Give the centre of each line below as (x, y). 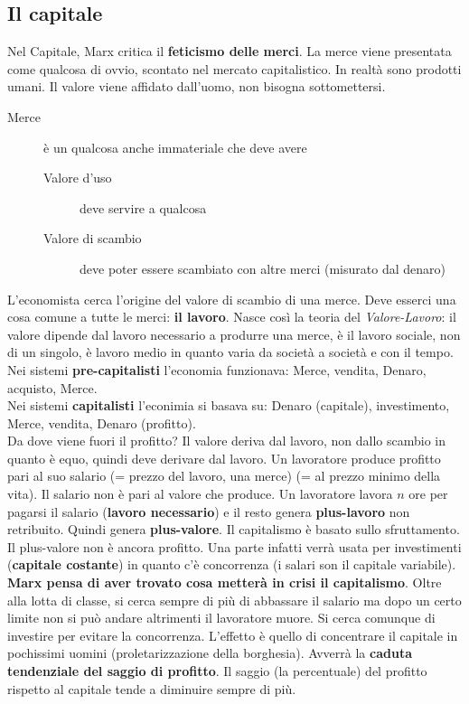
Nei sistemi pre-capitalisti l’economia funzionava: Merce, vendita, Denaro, (217, 369)
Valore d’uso (78, 178)
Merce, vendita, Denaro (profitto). (102, 422)
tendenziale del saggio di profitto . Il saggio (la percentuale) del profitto (217, 671)
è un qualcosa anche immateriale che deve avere (175, 147)
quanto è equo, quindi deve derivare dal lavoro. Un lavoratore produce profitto (224, 458)
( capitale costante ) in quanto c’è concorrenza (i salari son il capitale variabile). (232, 564)
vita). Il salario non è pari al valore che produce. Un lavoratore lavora (200, 494)
